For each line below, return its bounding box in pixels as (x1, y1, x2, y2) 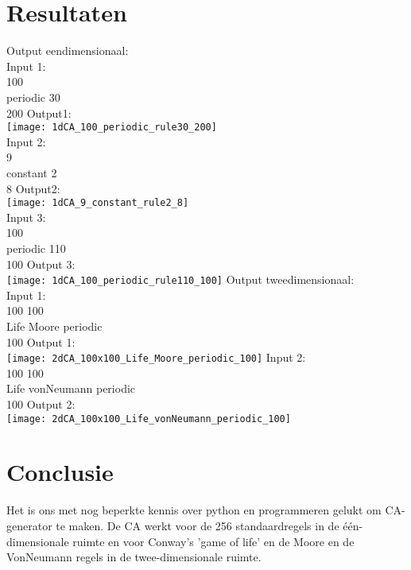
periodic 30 (6, 88, 60, 105)
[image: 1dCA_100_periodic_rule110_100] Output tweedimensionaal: (6, 271, 355, 288)
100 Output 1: (6, 333, 76, 350)
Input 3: (6, 208, 46, 225)
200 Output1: (6, 104, 72, 121)
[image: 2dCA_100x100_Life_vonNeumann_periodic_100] (6, 413, 291, 425)
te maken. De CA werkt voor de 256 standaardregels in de (56, 518, 339, 533)
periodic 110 (6, 239, 66, 256)
